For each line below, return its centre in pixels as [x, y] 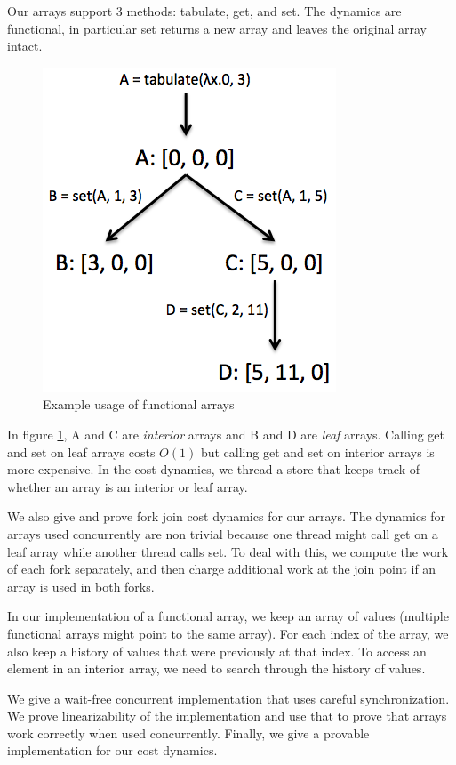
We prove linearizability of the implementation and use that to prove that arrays [227, 716]
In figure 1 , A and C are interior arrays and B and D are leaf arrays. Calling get [226, 434]
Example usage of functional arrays [139, 404]
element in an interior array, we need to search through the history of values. [216, 668]
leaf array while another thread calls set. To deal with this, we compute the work [228, 551]
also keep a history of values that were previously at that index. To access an [217, 651]
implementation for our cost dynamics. [112, 750]
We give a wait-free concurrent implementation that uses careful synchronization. [228, 698]
